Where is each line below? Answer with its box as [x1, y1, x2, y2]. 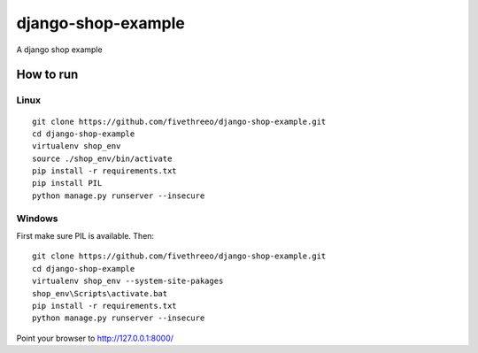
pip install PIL [32, 178, 103, 188]
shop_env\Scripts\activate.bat [32, 288, 168, 298]
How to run [16, 67, 79, 82]
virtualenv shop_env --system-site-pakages [32, 276, 224, 287]
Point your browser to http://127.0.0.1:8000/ [16, 333, 174, 343]
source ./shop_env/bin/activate [32, 153, 173, 164]
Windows [16, 212, 58, 225]
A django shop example [16, 44, 103, 55]
